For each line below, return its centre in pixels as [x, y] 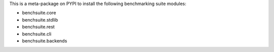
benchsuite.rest [39, 27]
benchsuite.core [39, 13]
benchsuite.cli [37, 34]
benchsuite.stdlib [40, 19]
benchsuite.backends [45, 40]
